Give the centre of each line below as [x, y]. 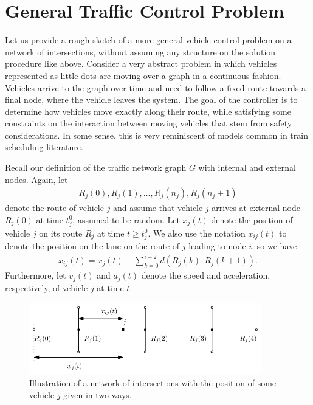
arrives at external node [256, 208]
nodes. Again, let [36, 179]
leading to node [217, 246]
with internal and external [247, 168]
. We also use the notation [197, 233]
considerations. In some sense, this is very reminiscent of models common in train [156, 135]
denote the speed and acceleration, [206, 275]
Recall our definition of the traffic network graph [96, 168]
